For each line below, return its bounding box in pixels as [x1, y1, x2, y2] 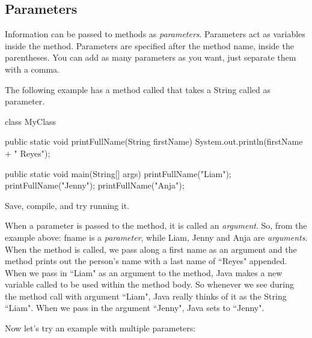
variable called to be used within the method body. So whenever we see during [5, 278, 294, 291]
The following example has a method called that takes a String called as [5, 83, 271, 95]
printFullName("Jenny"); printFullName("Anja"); [5, 179, 185, 192]
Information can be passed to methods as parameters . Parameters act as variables [5, 28, 305, 40]
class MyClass [5, 115, 57, 127]
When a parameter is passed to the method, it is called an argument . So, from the [5, 219, 307, 232]
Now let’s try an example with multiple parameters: [5, 322, 196, 334]
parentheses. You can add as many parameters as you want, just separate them [5, 51, 296, 64]
